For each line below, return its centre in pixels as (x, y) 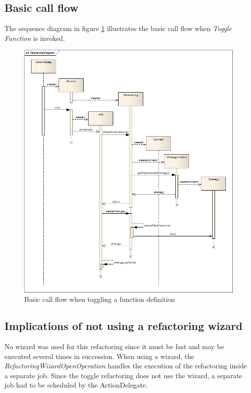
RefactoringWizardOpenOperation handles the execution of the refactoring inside (126, 366)
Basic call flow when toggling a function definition (100, 299)
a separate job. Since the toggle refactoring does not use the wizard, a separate (124, 375)
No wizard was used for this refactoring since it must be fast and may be (114, 346)
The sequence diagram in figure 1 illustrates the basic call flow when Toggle (118, 28)
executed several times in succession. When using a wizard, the (99, 356)
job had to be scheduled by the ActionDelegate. (76, 385)
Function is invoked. (35, 38)
